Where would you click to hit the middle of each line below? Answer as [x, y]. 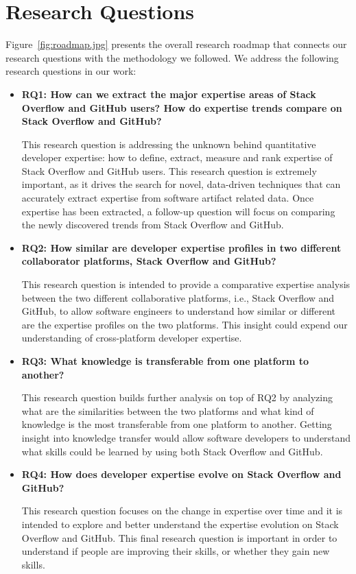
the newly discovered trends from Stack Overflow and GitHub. [153, 225]
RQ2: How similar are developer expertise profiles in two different [181, 247]
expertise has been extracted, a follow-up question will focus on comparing [178, 211]
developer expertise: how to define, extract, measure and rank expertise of [177, 157]
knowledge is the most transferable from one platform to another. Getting [177, 424]
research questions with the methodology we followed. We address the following [172, 57]
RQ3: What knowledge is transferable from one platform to [165, 361]
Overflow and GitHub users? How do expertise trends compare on [182, 107]
